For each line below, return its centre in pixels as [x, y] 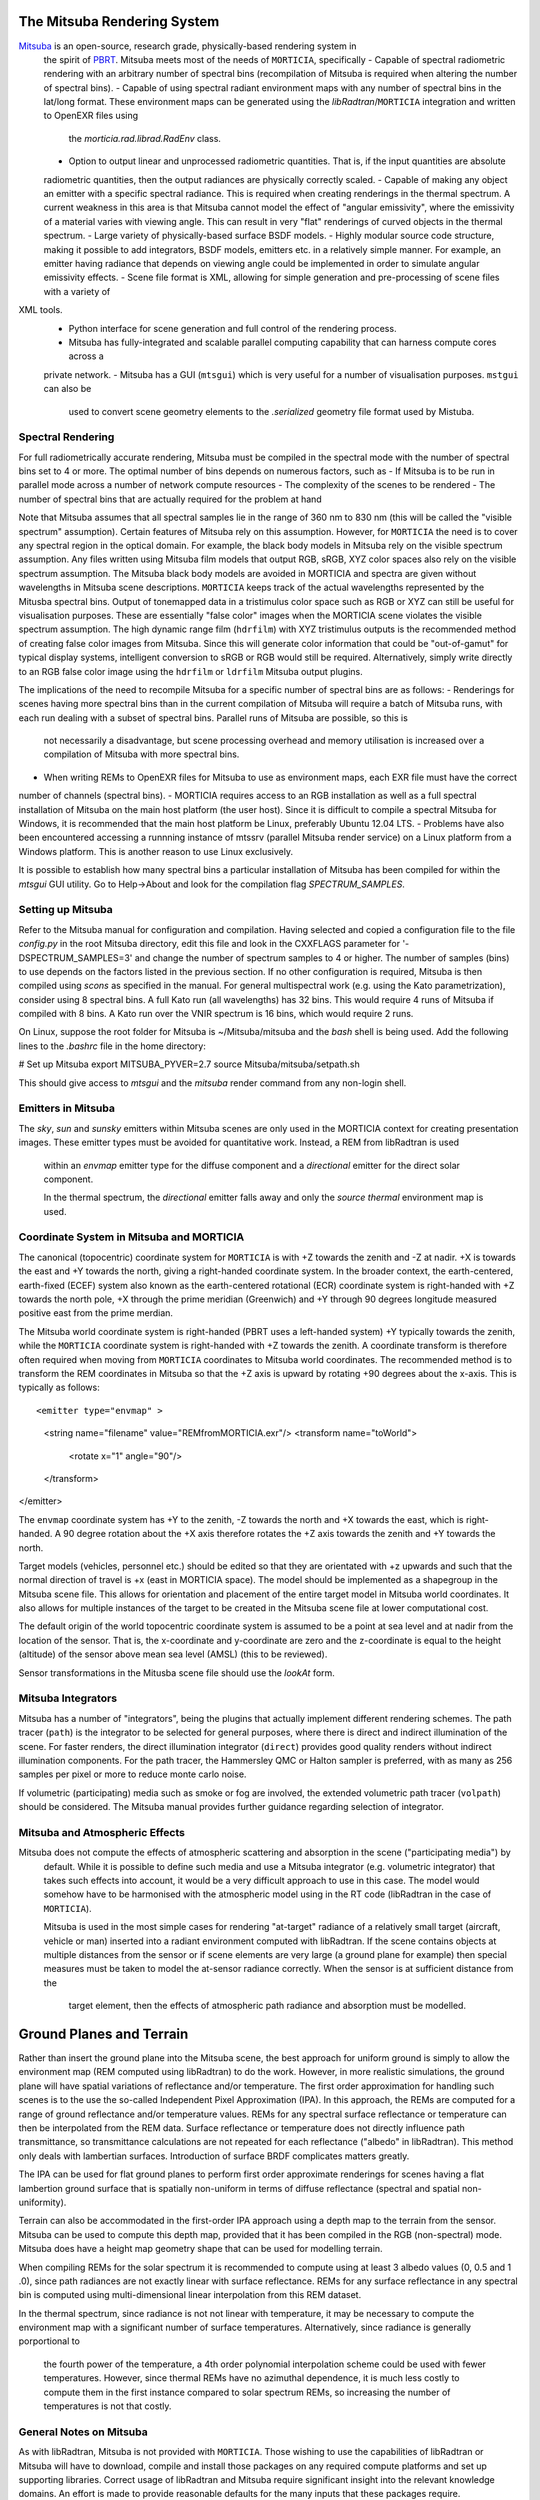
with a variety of [77, 291]
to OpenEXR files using [91, 116]
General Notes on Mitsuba [83, 2432]
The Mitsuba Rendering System [119, 21]
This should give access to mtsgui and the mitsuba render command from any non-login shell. [212, 1082]
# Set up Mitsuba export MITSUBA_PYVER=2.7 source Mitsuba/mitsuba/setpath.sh [189, 1064]
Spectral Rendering [66, 437]
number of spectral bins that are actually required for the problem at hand [170, 499]
